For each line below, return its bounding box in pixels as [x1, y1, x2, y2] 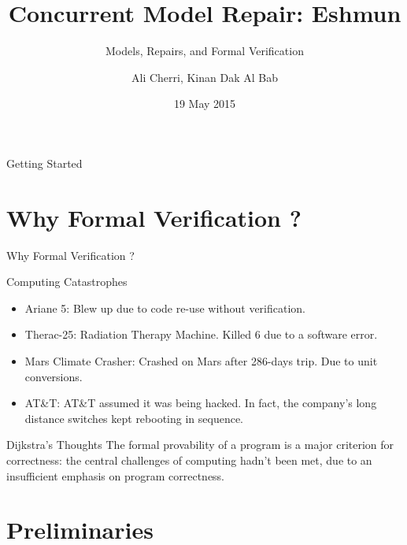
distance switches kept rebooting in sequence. [24, 410, 244, 426]
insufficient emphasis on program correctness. [6, 467, 225, 484]
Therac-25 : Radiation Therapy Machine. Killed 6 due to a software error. [24, 326, 378, 343]
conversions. [24, 368, 83, 384]
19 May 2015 [173, 95, 236, 112]
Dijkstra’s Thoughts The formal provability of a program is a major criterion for [6, 436, 394, 453]
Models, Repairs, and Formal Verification [105, 43, 304, 59]
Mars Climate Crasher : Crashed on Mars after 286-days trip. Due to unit [24, 353, 378, 369]
